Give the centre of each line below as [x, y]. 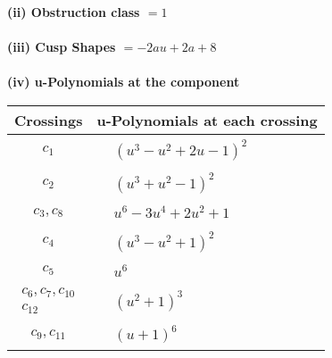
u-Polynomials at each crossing [207, 120]
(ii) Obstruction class [74, 12]
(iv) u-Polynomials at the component [124, 82]
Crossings [49, 120]
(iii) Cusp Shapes [62, 47]
